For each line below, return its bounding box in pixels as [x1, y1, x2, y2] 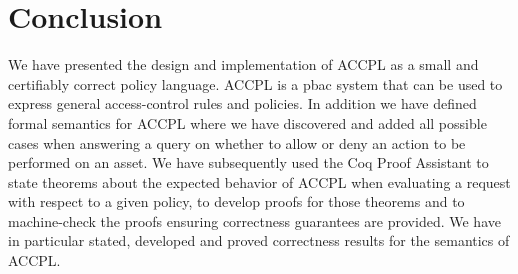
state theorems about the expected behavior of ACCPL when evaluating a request [8, 171, 511, 192]
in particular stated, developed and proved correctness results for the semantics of [8, 230, 510, 251]
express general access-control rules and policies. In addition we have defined [8, 93, 477, 114]
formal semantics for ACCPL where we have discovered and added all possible [8, 112, 487, 133]
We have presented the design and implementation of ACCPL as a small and [8, 54, 479, 75]
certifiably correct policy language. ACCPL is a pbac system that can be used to [8, 73, 503, 94]
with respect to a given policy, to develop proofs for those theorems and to [8, 191, 465, 212]
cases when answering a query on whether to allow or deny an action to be [8, 132, 466, 153]
